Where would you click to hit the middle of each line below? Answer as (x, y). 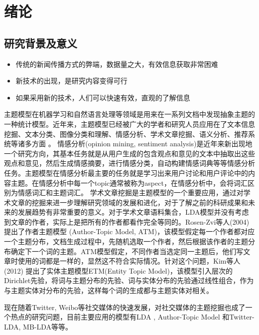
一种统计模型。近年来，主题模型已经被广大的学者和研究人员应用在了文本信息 (129, 124)
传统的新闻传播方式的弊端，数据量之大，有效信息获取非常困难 (117, 64)
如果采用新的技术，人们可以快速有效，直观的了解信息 (103, 97)
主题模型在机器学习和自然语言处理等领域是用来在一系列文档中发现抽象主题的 (129, 114)
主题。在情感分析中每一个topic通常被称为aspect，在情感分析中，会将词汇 (129, 182)
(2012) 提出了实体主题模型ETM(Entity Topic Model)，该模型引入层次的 (118, 270)
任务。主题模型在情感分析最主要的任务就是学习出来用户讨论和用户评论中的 (126, 172)
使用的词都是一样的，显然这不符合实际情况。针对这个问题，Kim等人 (129, 261)
